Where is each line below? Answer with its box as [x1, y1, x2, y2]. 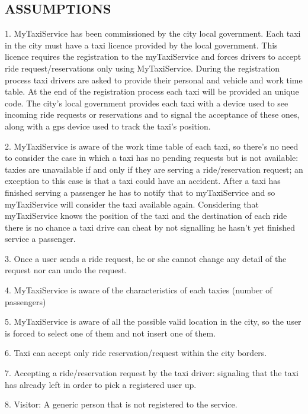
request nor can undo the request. [5, 264, 127, 276]
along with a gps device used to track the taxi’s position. [5, 119, 211, 132]
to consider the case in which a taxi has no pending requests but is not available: [5, 151, 299, 164]
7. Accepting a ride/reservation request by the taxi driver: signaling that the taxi [5, 367, 299, 379]
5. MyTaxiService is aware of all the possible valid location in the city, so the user [5, 315, 301, 328]
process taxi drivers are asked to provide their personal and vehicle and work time [5, 73, 303, 86]
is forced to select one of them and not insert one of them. [5, 326, 216, 339]
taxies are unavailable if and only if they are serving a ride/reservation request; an [5, 163, 303, 175]
